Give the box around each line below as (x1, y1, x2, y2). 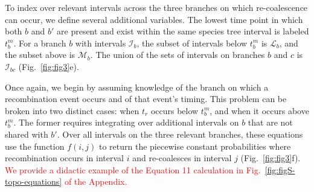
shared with (5, 127, 48, 140)
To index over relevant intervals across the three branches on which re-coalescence (5, 1, 308, 13)
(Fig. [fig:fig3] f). (240, 152, 301, 164)
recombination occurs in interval (5, 152, 124, 164)
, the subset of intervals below (136, 36, 248, 49)
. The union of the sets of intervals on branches (90, 48, 265, 61)
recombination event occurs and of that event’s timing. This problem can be (5, 92, 287, 105)
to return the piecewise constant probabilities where (99, 139, 291, 152)
